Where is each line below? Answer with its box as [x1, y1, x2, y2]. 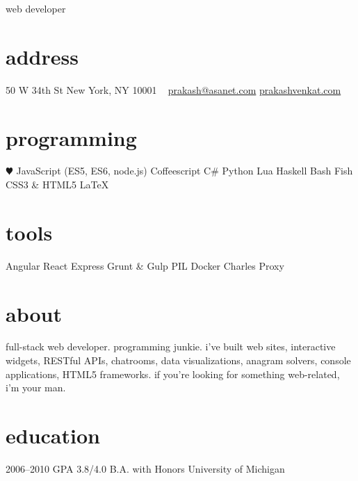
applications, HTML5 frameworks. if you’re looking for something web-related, [6, 366, 340, 381]
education [6, 421, 100, 450]
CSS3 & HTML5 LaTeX [6, 177, 109, 192]
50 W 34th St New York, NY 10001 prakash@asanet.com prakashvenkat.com [6, 82, 341, 97]
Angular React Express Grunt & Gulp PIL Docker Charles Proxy [6, 258, 284, 272]
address [6, 42, 79, 70]
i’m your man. [6, 380, 66, 395]
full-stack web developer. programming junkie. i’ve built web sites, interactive [6, 339, 336, 354]
